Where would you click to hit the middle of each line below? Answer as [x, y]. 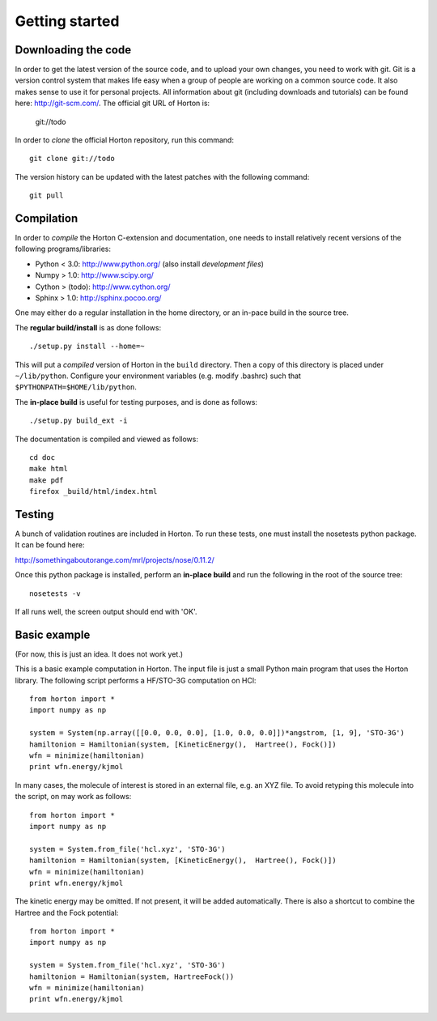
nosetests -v [55, 593]
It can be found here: [50, 545]
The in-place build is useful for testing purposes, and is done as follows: [136, 402]
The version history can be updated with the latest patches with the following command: [162, 177]
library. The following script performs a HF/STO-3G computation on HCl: [136, 680]
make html [49, 469]
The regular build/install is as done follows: [88, 327]
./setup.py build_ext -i [78, 421]
